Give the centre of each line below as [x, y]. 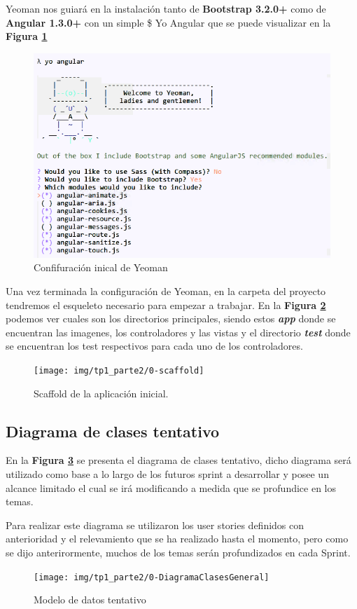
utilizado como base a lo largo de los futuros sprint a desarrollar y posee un [167, 474]
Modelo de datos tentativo [90, 600]
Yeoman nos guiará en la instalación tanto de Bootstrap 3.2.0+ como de [166, 8]
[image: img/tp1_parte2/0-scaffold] [119, 370]
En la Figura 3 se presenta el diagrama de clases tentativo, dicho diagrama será [178, 460]
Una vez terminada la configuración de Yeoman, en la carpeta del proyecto [166, 290]
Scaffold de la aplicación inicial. [101, 393]
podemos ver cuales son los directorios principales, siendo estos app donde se [171, 319]
